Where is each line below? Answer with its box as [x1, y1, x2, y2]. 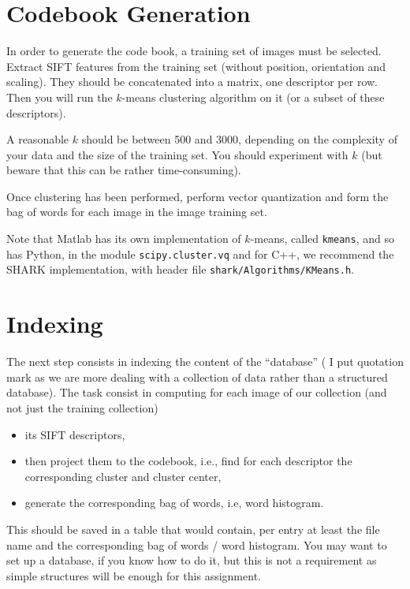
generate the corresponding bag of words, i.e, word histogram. [24, 494, 324, 511]
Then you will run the [6, 88, 113, 105]
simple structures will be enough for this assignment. [6, 567, 261, 583]
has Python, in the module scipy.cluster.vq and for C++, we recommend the [6, 245, 394, 262]
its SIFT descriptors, [24, 426, 125, 442]
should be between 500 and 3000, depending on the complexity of [81, 131, 397, 147]
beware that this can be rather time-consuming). [6, 162, 241, 178]
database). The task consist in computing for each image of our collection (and [6, 384, 387, 401]
